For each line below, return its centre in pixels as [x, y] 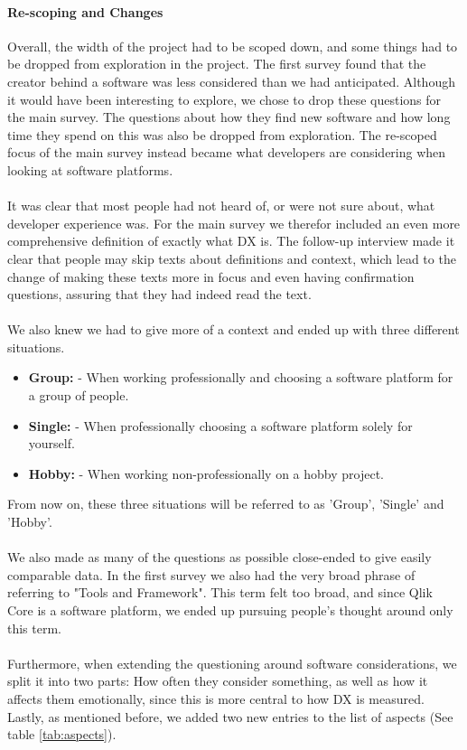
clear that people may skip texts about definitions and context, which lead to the [232, 258]
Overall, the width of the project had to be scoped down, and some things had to [233, 46]
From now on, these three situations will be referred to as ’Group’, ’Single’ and [226, 504]
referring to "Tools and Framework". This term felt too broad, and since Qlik [220, 592]
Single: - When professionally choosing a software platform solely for [220, 425]
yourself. [51, 443]
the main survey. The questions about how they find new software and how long [229, 117]
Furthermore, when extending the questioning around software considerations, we [232, 663]
